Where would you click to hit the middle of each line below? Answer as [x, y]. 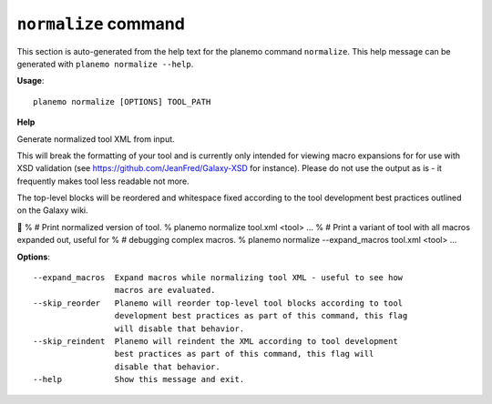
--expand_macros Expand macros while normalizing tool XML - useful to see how [218, 278]
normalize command [101, 24]
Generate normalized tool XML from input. [96, 139]
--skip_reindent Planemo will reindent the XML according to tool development [215, 341]
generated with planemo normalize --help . [105, 64]
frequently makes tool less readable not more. [103, 181]
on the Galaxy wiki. [52, 210]
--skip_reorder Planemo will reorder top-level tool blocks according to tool [218, 303]
